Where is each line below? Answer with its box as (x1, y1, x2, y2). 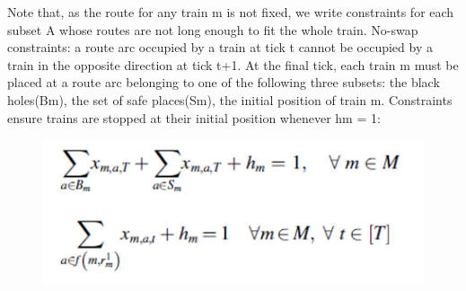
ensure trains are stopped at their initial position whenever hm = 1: (7, 108, 381, 127)
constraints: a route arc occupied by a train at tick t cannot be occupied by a (7, 38, 433, 57)
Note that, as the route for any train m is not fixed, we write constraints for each (7, 3, 454, 21)
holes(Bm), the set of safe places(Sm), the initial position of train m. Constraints (7, 90, 453, 109)
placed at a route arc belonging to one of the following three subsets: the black (7, 73, 440, 92)
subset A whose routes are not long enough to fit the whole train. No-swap (7, 20, 418, 39)
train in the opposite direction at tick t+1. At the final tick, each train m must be (7, 55, 459, 74)
